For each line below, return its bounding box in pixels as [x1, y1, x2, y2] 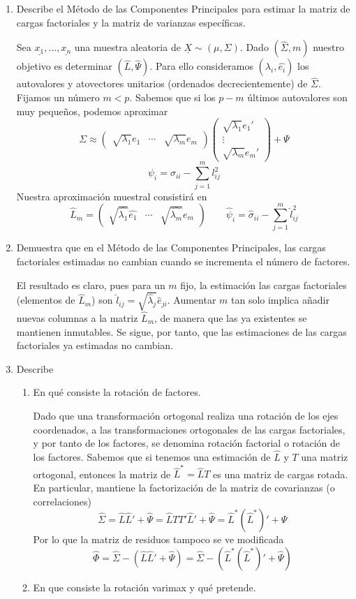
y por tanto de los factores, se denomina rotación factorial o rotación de [33, 436, 341, 450]
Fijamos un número [16, 90, 100, 104]
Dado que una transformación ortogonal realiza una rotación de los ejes [33, 408, 339, 422]
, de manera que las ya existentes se [154, 311, 307, 325]
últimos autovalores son [247, 90, 348, 104]
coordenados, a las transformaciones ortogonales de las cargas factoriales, [33, 422, 346, 436]
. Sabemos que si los [129, 90, 216, 104]
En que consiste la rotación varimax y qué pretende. [33, 579, 256, 594]
